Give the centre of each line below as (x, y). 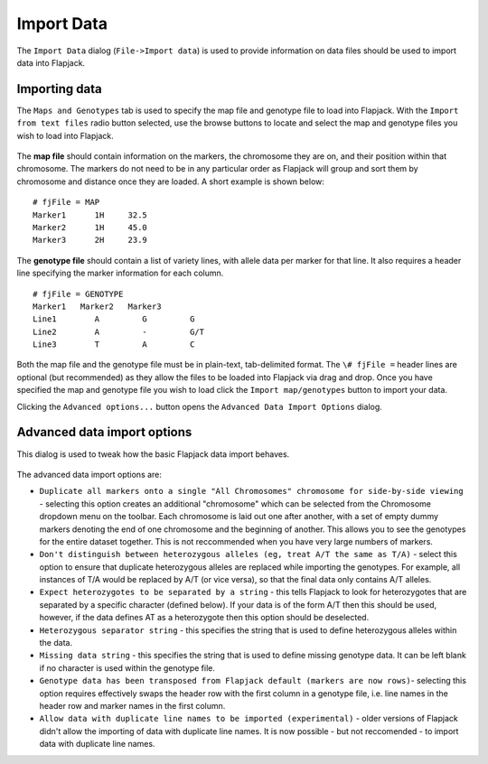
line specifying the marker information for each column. (120, 273)
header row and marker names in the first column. (132, 705)
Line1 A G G (114, 319)
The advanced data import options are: (89, 474)
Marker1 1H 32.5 (90, 215)
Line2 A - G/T (119, 331)
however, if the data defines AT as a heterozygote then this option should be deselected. (204, 618)
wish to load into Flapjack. (66, 135)
